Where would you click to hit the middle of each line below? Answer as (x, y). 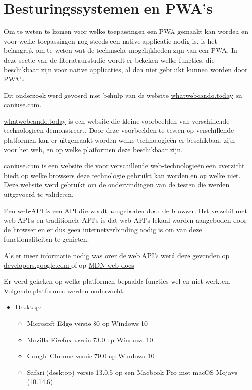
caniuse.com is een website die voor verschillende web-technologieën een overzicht (124, 166)
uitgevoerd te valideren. (39, 194)
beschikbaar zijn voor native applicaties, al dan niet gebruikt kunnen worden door (126, 69)
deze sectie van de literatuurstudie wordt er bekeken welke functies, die (109, 59)
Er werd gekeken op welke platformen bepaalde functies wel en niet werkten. (117, 281)
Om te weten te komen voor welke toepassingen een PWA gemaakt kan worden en (126, 31)
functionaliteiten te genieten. (47, 239)
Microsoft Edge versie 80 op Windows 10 (87, 323)
